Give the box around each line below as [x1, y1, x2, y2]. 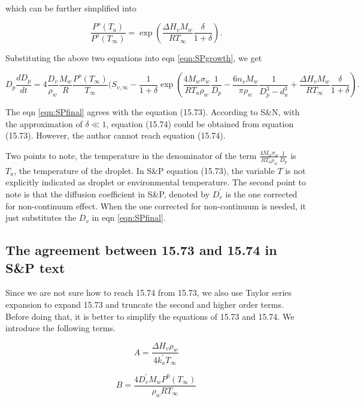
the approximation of [5, 117, 83, 130]
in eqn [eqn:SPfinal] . [92, 211, 166, 224]
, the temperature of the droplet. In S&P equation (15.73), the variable [14, 164, 275, 176]
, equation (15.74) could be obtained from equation [106, 117, 294, 130]
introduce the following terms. [5, 322, 116, 334]
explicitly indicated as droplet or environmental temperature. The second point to [5, 176, 307, 188]
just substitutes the [5, 211, 77, 224]
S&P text [5, 258, 65, 277]
